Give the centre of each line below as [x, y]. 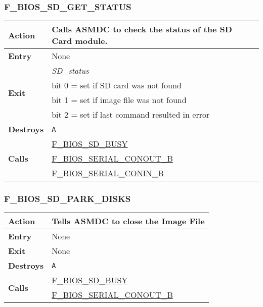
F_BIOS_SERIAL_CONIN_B [108, 173]
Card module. [80, 41]
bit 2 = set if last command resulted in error [131, 115]
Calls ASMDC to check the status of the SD [142, 29]
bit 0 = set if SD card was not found [117, 85]
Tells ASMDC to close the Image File [128, 221]
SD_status [70, 71]
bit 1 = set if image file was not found [119, 100]
